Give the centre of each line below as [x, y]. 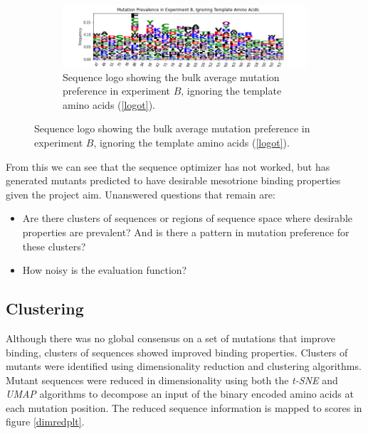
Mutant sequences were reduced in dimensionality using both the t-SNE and [172, 380]
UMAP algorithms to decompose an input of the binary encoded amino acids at [180, 394]
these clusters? [54, 246]
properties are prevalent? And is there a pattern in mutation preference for [186, 232]
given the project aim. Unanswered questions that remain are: [141, 194]
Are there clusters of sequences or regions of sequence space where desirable [187, 218]
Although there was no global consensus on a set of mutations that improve [170, 338]
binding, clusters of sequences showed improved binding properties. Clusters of [177, 352]
